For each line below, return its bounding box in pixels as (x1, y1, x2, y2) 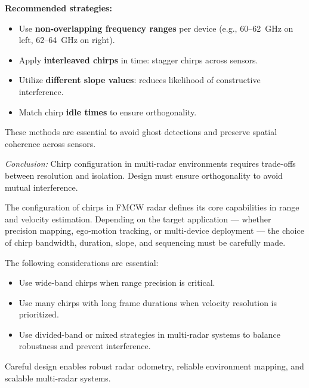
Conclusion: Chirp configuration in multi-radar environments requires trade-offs (5, 157, 296, 170)
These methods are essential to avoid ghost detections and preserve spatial (5, 126, 277, 138)
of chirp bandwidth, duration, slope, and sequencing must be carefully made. (5, 236, 286, 248)
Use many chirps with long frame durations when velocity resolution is (18, 296, 277, 308)
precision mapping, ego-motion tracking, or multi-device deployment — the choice (5, 224, 304, 237)
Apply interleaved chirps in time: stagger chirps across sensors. (18, 53, 258, 66)
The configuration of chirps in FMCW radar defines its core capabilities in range (5, 201, 299, 213)
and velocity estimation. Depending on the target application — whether (5, 212, 271, 225)
